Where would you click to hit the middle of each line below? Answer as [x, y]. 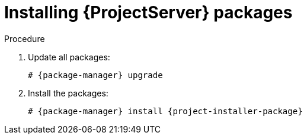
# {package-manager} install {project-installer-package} [165, 111]
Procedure [25, 38]
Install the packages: [68, 93]
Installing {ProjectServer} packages [148, 12]
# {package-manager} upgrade [95, 75]
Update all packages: [69, 57]
